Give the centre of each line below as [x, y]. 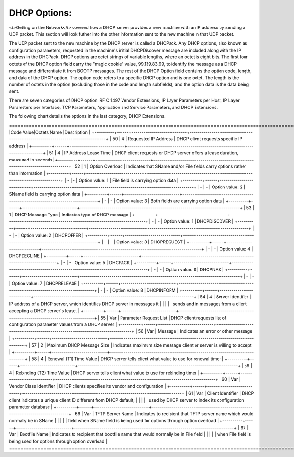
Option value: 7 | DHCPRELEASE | [46, 283]
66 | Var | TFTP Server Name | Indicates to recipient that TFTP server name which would [164, 414]
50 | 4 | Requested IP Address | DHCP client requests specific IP [177, 139]
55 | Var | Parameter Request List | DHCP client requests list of [164, 318]
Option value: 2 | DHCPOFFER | [52, 235]
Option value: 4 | [236, 249]
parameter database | [31, 407]
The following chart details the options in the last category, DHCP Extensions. [87, 116]
